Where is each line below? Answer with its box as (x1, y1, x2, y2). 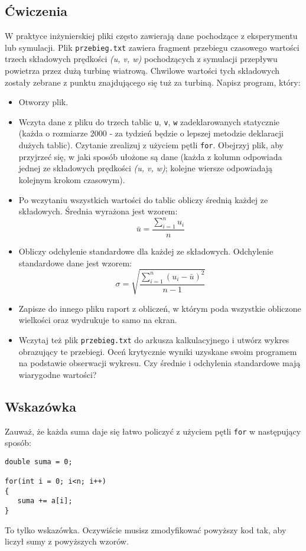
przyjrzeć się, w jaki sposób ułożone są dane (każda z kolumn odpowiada (18, 150, 282, 162)
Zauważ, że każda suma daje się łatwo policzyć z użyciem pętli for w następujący (5, 425, 301, 437)
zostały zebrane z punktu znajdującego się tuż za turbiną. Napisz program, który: (5, 76, 301, 88)
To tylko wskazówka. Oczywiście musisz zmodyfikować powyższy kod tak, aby (5, 523, 287, 536)
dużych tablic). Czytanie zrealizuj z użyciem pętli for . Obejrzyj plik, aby (18, 139, 284, 151)
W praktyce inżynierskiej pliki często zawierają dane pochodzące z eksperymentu (5, 30, 298, 42)
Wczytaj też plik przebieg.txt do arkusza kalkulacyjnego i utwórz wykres (18, 333, 289, 345)
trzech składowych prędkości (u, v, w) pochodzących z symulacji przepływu (5, 53, 278, 65)
